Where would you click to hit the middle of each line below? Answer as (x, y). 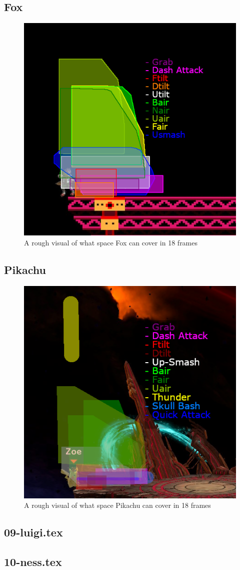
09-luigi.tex (33, 532)
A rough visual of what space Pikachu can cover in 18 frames (117, 505)
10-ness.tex (33, 561)
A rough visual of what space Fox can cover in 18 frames (111, 242)
